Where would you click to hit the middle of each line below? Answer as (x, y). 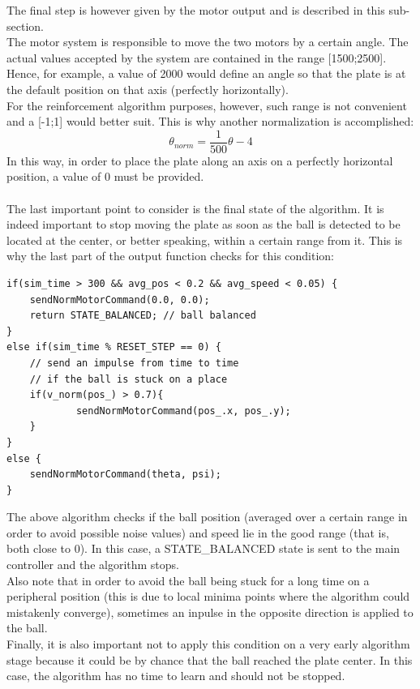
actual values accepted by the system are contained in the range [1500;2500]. (197, 57)
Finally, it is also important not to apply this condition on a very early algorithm (208, 644)
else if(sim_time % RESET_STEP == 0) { (114, 347)
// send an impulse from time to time (134, 363)
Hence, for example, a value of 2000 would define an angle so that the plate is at (206, 73)
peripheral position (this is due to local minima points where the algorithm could (208, 596)
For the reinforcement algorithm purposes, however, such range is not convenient (207, 105)
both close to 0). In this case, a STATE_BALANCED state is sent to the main (204, 548)
